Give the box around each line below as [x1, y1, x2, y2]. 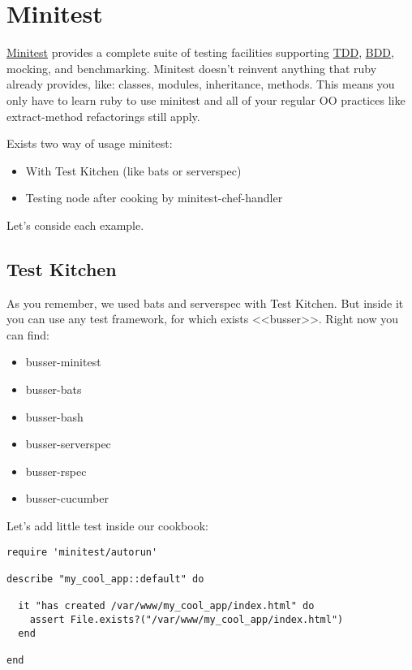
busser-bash [25, 408, 84, 425]
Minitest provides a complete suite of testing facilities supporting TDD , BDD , [6, 44, 394, 61]
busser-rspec [25, 462, 87, 479]
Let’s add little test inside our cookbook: [6, 517, 208, 534]
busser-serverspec [25, 435, 111, 452]
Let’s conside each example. [6, 216, 144, 233]
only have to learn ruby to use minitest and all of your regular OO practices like [6, 91, 406, 108]
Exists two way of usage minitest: [6, 135, 173, 152]
